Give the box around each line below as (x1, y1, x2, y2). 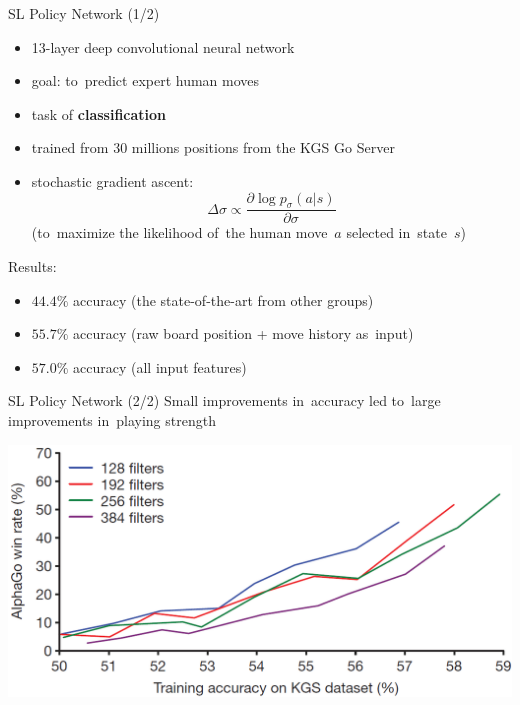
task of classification (31, 103, 167, 124)
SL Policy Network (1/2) (8, 3, 160, 23)
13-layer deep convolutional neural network (31, 36, 295, 57)
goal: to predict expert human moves (31, 70, 260, 91)
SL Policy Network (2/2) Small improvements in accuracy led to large (8, 390, 441, 411)
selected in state (346, 222, 447, 243)
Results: (8, 255, 57, 276)
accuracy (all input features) (73, 356, 247, 377)
